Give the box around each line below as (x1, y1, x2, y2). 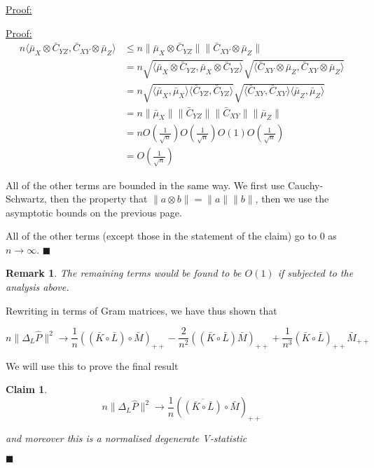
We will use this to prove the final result (6, 358, 179, 373)
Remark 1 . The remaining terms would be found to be (6, 266, 242, 280)
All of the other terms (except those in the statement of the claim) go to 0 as (6, 228, 337, 243)
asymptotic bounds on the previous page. (6, 205, 182, 219)
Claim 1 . (6, 382, 48, 397)
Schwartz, (6, 191, 47, 206)
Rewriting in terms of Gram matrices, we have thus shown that (6, 303, 277, 317)
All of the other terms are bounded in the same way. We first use (6, 177, 285, 192)
